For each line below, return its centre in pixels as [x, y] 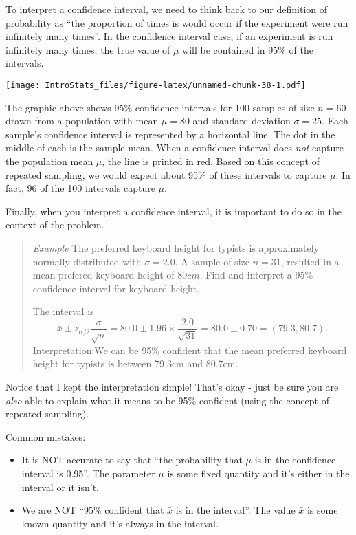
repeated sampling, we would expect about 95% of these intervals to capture [166, 174]
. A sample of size [212, 261]
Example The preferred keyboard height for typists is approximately [176, 247]
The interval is [63, 311]
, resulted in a [310, 261]
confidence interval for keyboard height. [116, 288]
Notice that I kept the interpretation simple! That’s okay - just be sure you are [172, 386]
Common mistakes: [46, 436]
